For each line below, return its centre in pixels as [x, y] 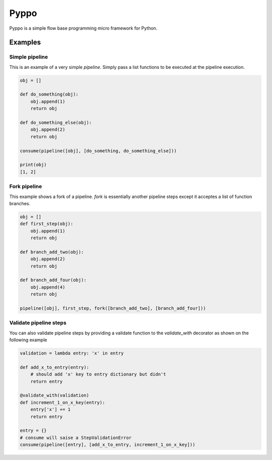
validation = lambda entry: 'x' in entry [72, 353]
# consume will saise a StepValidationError [76, 438]
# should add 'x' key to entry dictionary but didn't [98, 374]
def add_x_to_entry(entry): [54, 367]
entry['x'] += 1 [50, 409]
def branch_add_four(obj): [53, 280]
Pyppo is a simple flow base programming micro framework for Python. [83, 28]
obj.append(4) [48, 287]
